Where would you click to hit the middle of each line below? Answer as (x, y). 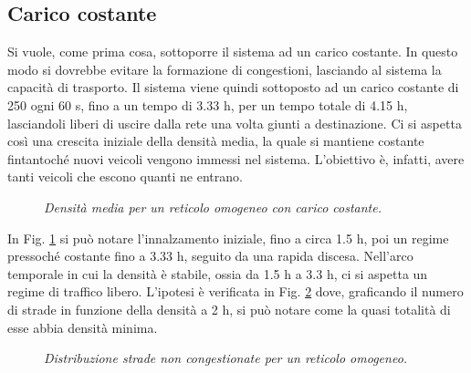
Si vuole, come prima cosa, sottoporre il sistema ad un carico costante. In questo (233, 52)
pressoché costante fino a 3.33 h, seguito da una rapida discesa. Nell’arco (210, 256)
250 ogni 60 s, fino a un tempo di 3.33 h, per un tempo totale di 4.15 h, (208, 104)
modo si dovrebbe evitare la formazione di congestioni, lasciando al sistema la (225, 69)
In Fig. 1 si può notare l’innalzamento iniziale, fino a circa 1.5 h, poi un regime (228, 238)
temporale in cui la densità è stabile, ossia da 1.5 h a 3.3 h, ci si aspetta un (218, 273)
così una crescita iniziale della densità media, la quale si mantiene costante (216, 141)
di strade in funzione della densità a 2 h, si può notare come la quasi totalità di (229, 309)
